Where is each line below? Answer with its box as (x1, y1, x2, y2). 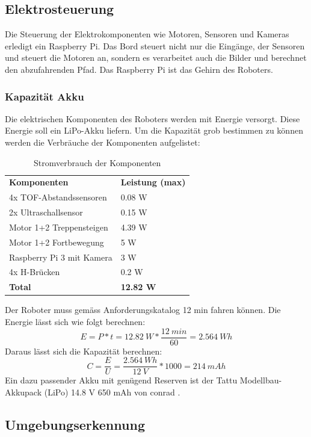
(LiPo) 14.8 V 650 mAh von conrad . (44, 385, 180, 398)
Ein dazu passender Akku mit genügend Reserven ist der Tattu (5, 374, 238, 386)
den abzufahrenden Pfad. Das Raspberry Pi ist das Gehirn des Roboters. (5, 63, 273, 75)
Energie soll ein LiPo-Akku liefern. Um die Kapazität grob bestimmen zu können (5, 124, 303, 137)
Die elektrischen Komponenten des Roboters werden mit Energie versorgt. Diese (5, 112, 300, 125)
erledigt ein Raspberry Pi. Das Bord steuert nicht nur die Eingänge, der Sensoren (5, 39, 305, 52)
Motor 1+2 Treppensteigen (9, 220, 108, 233)
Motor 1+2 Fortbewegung (9, 235, 104, 248)
